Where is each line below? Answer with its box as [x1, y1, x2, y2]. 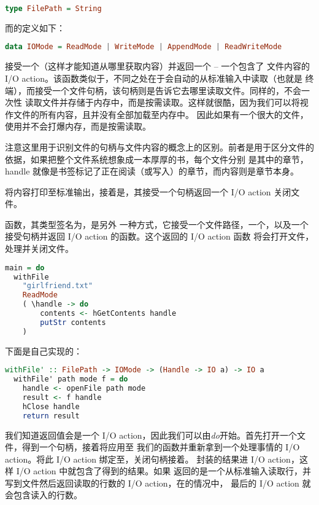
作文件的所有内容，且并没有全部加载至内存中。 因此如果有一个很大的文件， [5, 108, 309, 120]
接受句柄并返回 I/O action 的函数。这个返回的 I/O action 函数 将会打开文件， [5, 230, 314, 243]
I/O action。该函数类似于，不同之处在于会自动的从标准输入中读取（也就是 [5, 71, 302, 84]
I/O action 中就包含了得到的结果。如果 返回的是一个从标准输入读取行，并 [16, 464, 311, 477]
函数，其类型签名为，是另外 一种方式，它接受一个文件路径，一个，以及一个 [5, 217, 309, 230]
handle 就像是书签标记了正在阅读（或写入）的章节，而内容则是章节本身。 [5, 165, 299, 178]
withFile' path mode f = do [13, 375, 128, 384]
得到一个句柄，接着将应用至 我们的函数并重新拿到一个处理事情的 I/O [21, 440, 300, 453]
